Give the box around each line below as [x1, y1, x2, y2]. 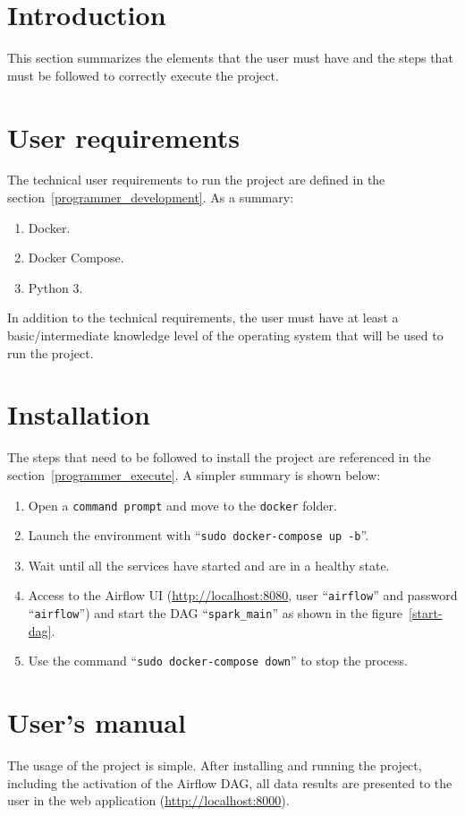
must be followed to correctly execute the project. [7, 65, 279, 84]
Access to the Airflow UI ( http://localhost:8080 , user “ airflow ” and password [28, 586, 458, 605]
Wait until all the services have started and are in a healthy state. [28, 555, 390, 574]
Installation [7, 396, 150, 433]
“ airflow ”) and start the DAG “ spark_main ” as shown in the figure [28, 604, 403, 623]
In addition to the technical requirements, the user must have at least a [7, 308, 399, 327]
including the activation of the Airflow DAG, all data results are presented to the [7, 773, 452, 792]
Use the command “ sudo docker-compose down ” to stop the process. [28, 651, 408, 670]
